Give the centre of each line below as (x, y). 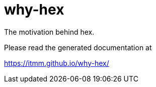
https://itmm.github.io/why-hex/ (57, 63)
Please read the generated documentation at (78, 47)
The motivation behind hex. (49, 32)
